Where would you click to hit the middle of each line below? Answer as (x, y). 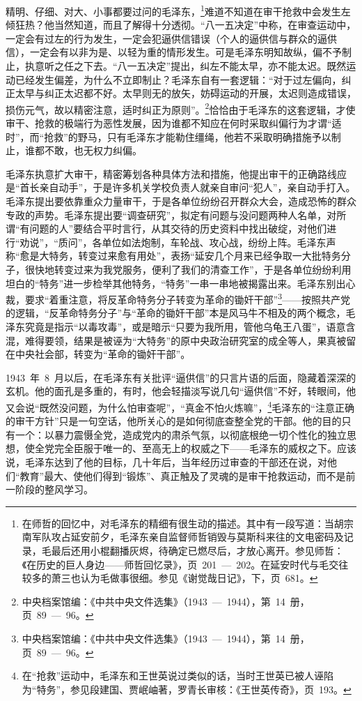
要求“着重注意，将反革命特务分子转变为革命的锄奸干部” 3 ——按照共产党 (188, 298)
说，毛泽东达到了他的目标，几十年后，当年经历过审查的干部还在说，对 (166, 462)
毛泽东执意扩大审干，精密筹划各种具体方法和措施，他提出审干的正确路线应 (176, 173)
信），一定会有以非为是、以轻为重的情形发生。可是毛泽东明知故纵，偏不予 (174, 52)
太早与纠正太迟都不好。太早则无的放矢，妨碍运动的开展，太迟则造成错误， (186, 93)
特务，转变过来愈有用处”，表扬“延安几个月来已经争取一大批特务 (195, 256)
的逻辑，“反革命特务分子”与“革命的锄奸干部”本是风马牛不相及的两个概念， (176, 313)
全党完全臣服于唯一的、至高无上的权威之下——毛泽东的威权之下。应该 (195, 448)
